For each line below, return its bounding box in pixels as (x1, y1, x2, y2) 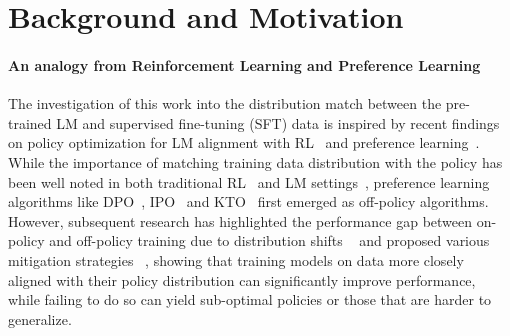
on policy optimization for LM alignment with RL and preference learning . (8, 132, 480, 153)
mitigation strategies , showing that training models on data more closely (8, 249, 464, 270)
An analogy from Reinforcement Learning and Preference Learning (8, 54, 481, 75)
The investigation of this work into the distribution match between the (8, 93, 442, 114)
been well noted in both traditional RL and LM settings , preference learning (8, 171, 490, 192)
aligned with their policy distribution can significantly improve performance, (8, 269, 476, 290)
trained (8, 112, 52, 133)
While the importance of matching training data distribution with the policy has (8, 151, 503, 172)
